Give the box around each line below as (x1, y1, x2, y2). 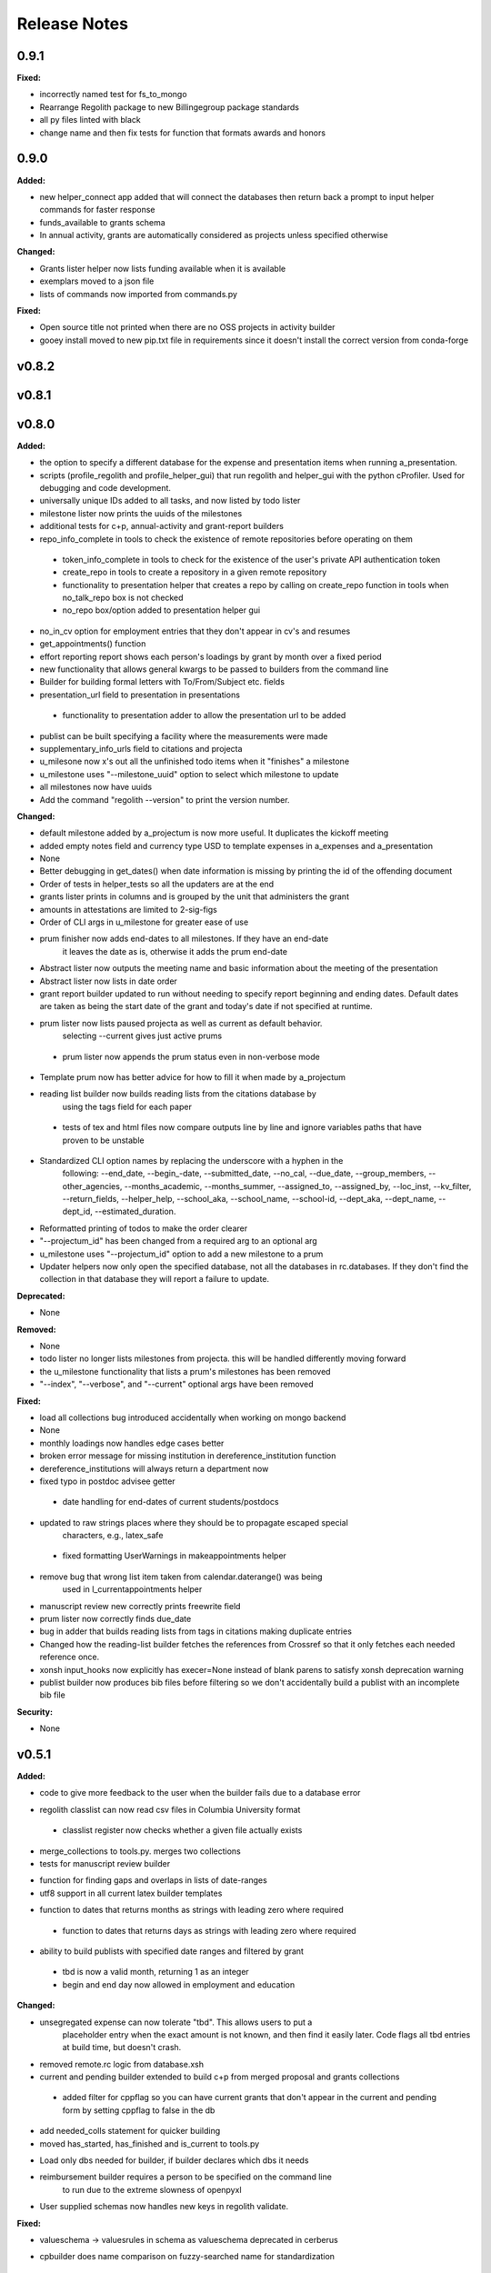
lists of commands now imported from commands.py (39, 288, 238, 299)
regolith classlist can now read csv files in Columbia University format (39, 1804, 301, 1815)
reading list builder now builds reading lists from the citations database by (39, 1088, 317, 1099)
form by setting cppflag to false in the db (62, 2105, 215, 2116)
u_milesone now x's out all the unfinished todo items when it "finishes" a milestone (39, 756, 350, 767)
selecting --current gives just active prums (62, 1030, 223, 1041)
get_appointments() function (39, 638, 146, 649)
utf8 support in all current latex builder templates (39, 1887, 223, 1898)
